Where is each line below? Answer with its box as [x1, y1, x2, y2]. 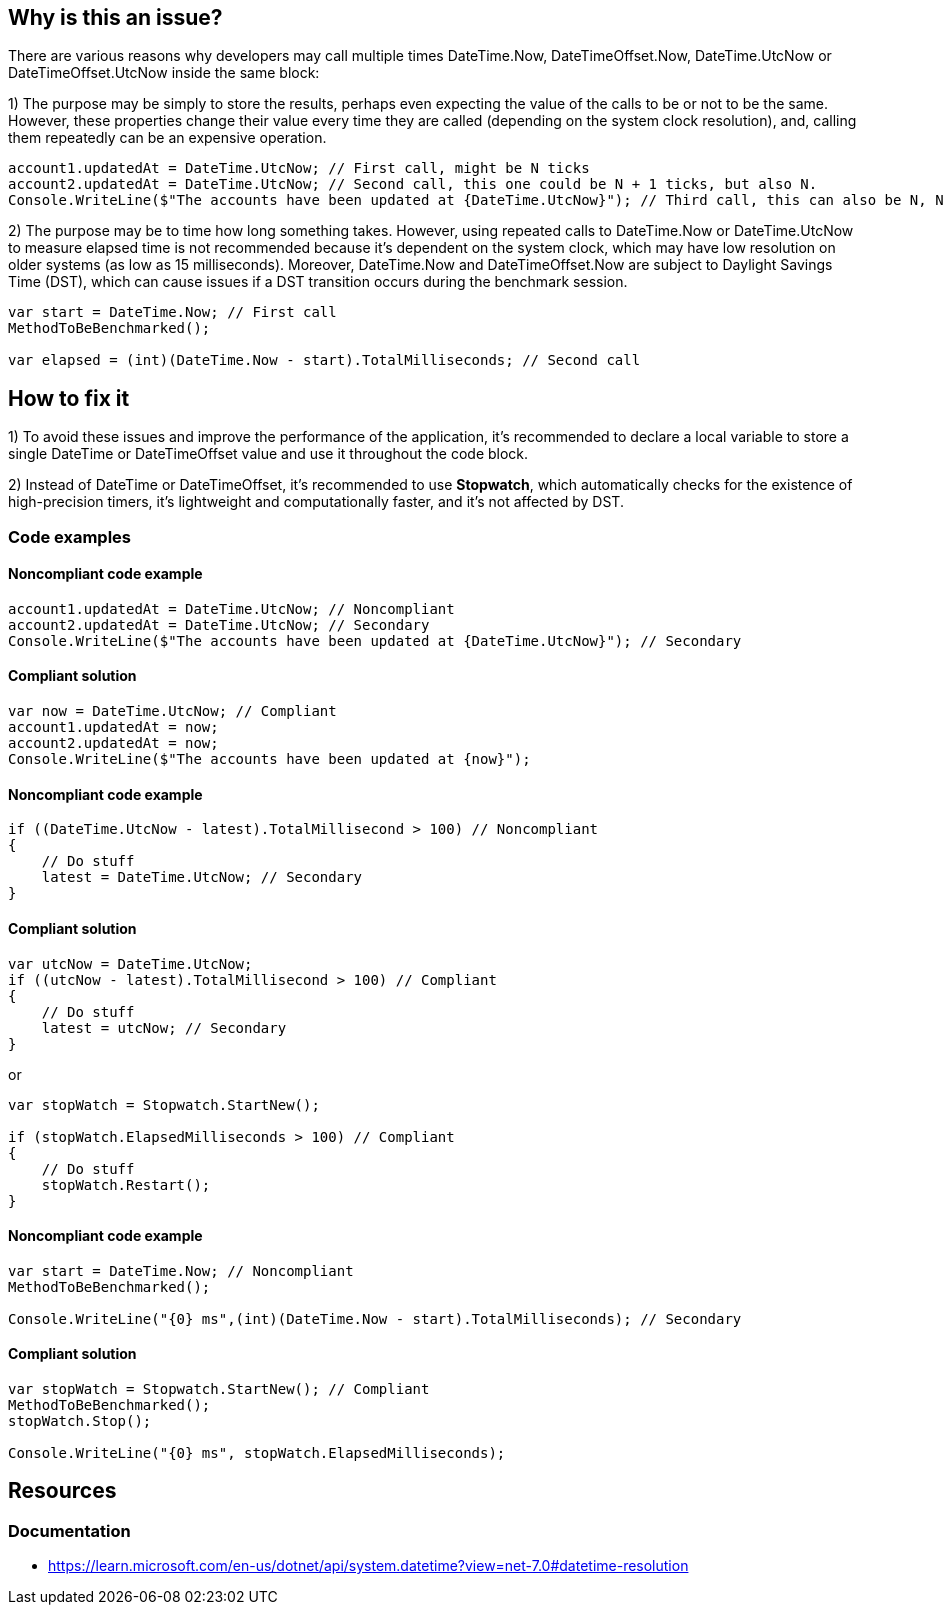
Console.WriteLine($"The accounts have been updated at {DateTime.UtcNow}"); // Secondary [8, 632, 742, 649]
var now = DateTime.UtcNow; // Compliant [8, 703, 337, 720]
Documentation [8, 1520, 131, 1541]
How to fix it [8, 385, 130, 411]
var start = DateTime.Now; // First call [8, 304, 337, 321]
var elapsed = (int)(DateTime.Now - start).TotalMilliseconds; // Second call [8, 352, 641, 369]
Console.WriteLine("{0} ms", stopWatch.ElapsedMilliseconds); [8, 1444, 506, 1461]
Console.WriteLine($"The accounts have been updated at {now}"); [8, 751, 531, 768]
